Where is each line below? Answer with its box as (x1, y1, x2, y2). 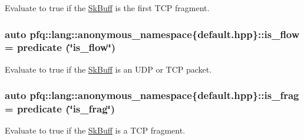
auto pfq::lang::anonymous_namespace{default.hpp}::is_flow (5, 26, 300, 41)
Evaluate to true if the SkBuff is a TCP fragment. (5, 124, 186, 136)
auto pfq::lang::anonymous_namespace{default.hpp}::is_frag (5, 88, 299, 103)
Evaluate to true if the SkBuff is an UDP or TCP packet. (5, 63, 212, 75)
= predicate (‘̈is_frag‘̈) (5, 101, 115, 116)
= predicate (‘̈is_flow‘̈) (5, 40, 115, 54)
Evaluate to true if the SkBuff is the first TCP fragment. (5, 2, 210, 13)
